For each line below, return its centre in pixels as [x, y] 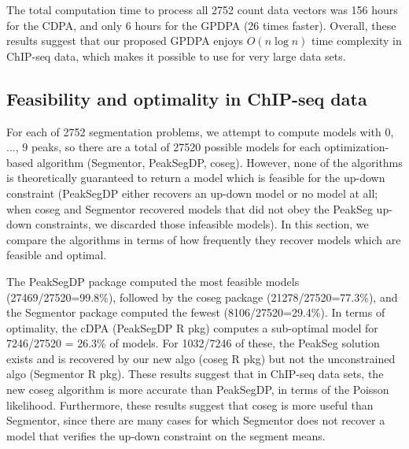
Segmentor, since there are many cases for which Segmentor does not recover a [196, 420]
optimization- [357, 147]
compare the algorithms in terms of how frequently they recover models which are [204, 239]
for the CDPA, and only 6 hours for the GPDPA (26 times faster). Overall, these [201, 25]
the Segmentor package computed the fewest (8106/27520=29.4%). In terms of [196, 312]
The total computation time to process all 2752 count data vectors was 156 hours [202, 9]
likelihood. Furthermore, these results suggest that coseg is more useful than [190, 404]
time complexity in [357, 41]
